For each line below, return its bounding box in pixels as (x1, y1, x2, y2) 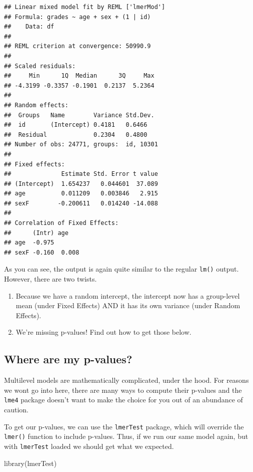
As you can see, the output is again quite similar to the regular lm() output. (4, 264, 239, 274)
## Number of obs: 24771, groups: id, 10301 (4, 141, 158, 148)
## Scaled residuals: (4, 62, 76, 70)
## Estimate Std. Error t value (4, 170, 158, 178)
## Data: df (4, 23, 54, 31)
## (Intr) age (4, 229, 68, 237)
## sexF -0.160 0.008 (4, 249, 79, 256)
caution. (4, 404, 29, 415)
